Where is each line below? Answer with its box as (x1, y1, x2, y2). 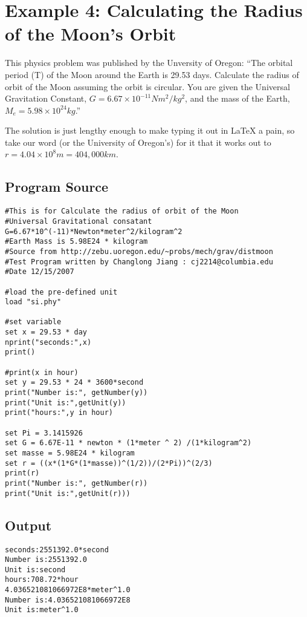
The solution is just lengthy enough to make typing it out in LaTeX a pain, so (5, 124, 295, 137)
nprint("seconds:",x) (5, 338, 92, 347)
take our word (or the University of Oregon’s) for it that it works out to (5, 135, 271, 148)
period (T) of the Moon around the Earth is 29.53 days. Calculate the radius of (5, 68, 299, 80)
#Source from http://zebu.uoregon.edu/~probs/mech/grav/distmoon (5, 247, 273, 256)
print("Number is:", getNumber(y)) (5, 388, 148, 397)
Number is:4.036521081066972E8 (5, 595, 131, 604)
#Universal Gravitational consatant (5, 217, 152, 226)
